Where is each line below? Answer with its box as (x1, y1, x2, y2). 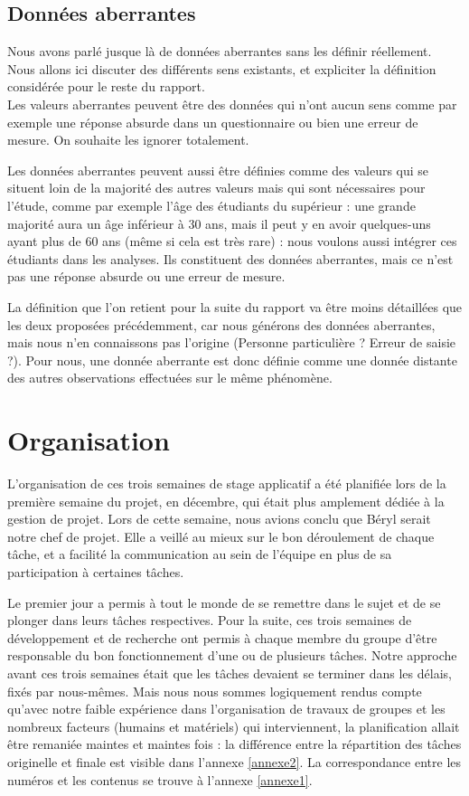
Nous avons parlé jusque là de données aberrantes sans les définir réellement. (7, 42, 432, 61)
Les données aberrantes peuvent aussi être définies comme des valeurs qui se (7, 160, 429, 179)
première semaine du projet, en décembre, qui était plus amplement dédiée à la (7, 491, 445, 510)
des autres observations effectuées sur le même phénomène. (7, 368, 333, 387)
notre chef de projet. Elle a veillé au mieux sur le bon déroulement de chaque (7, 526, 435, 545)
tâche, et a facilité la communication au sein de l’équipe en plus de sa (7, 545, 392, 564)
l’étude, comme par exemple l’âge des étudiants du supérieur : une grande (7, 195, 416, 214)
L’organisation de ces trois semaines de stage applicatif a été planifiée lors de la (7, 474, 446, 493)
